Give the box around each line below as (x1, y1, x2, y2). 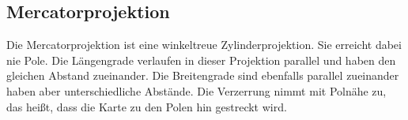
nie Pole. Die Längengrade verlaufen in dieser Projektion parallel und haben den (6, 51, 396, 68)
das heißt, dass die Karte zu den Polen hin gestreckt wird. (6, 98, 287, 114)
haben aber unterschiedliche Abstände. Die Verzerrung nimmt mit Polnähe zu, (6, 82, 387, 99)
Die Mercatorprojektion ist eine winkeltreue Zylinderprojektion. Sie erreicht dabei (6, 36, 402, 53)
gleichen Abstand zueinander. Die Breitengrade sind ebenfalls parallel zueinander (6, 67, 399, 84)
